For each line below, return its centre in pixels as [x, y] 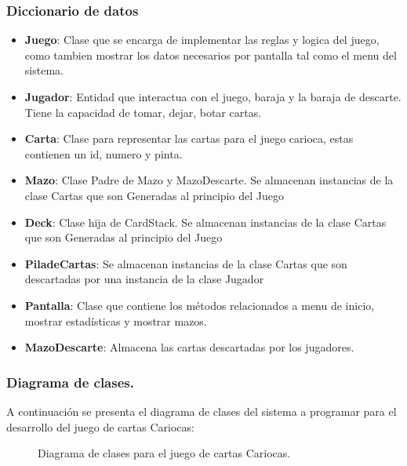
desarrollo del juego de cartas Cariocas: [100, 426]
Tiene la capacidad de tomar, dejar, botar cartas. [143, 112]
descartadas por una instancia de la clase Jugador [144, 279]
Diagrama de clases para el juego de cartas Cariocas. [164, 453]
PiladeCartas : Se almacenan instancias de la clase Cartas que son [186, 263]
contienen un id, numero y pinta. [104, 153]
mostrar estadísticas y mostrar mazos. [116, 320]
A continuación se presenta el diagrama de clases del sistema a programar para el [202, 411]
